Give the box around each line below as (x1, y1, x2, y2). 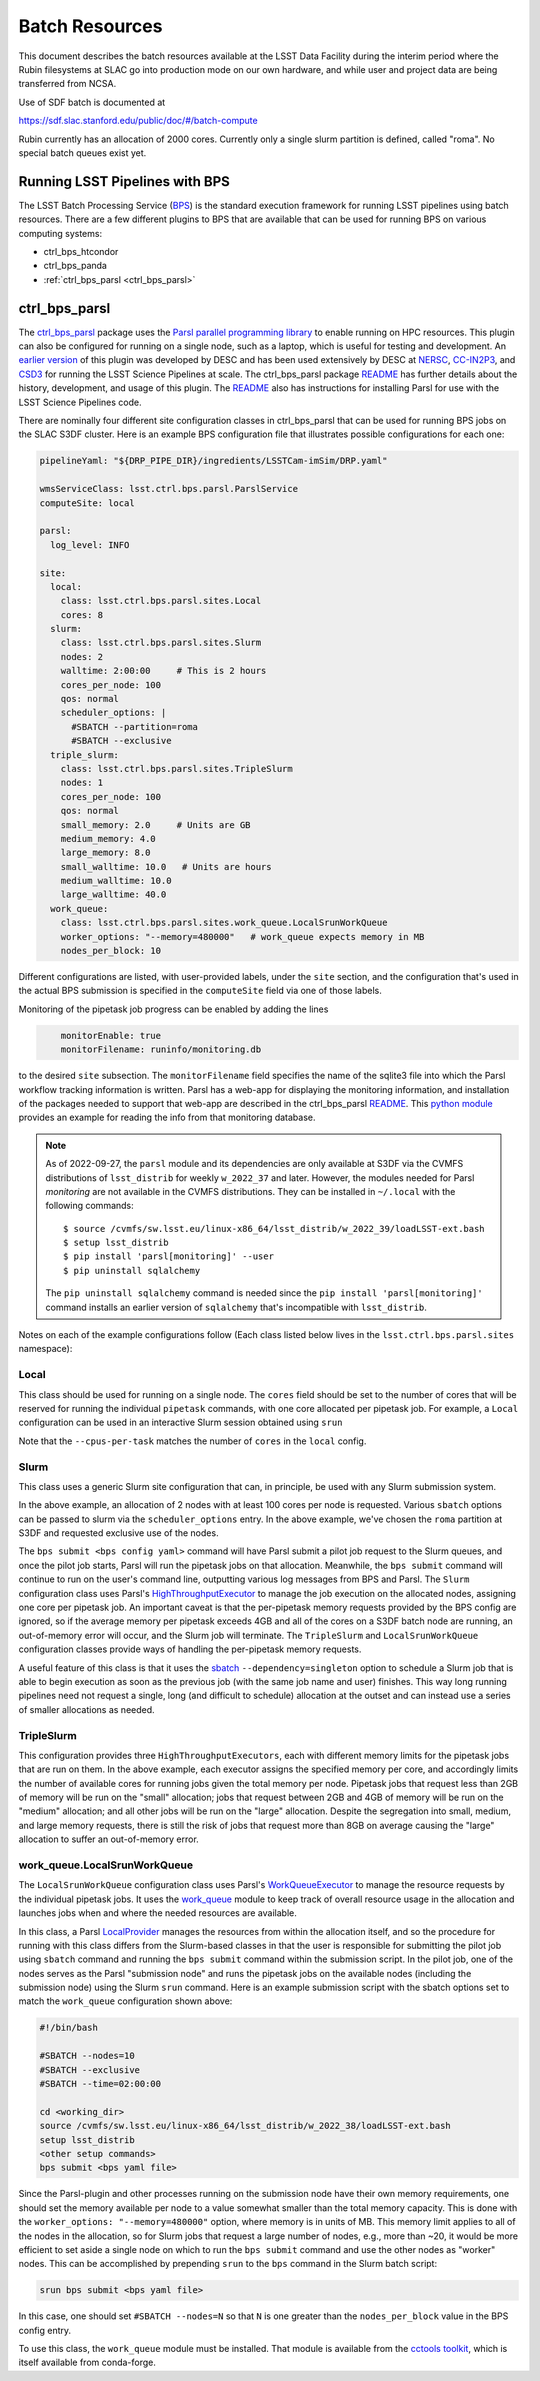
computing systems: (18, 227, 103, 239)
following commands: (45, 1200, 134, 1212)
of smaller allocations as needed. (18, 1703, 155, 1715)
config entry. (18, 2324, 72, 2336)
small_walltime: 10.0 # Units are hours (60, 861, 272, 872)
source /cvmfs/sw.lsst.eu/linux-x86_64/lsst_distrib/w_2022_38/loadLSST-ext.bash (39, 2120, 452, 2132)
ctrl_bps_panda (43, 260, 107, 272)
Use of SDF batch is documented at (18, 96, 166, 108)
